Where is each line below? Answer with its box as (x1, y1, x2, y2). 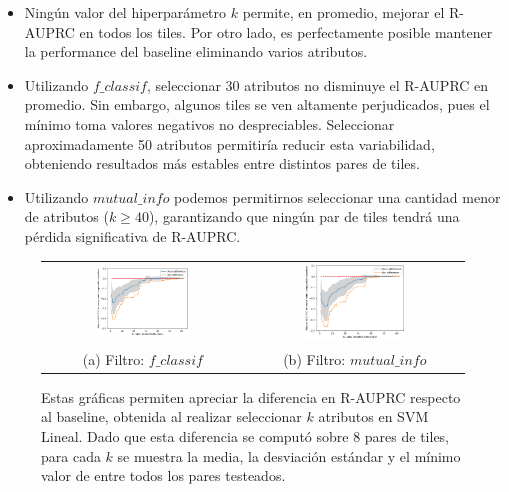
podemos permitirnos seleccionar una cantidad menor (174, 186, 501, 207)
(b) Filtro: (283, 348, 346, 369)
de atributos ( (24, 206, 109, 227)
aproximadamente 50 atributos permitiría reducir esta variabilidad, (24, 133, 435, 154)
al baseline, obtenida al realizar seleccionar (41, 406, 302, 427)
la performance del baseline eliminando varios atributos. (24, 41, 368, 62)
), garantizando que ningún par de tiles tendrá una (148, 206, 460, 227)
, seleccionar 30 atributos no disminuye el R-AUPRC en (146, 74, 489, 95)
